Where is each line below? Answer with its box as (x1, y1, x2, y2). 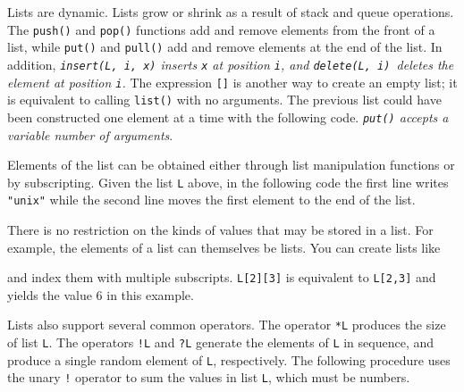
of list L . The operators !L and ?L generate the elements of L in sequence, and (7, 333, 434, 352)
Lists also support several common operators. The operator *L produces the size (7, 315, 446, 334)
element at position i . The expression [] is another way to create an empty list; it (7, 72, 458, 91)
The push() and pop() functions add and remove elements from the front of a (7, 20, 435, 38)
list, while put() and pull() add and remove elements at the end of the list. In (7, 38, 443, 56)
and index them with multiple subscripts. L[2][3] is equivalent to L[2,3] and (7, 268, 436, 287)
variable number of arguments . (7, 125, 173, 144)
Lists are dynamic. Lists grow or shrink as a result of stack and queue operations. (7, 3, 454, 21)
